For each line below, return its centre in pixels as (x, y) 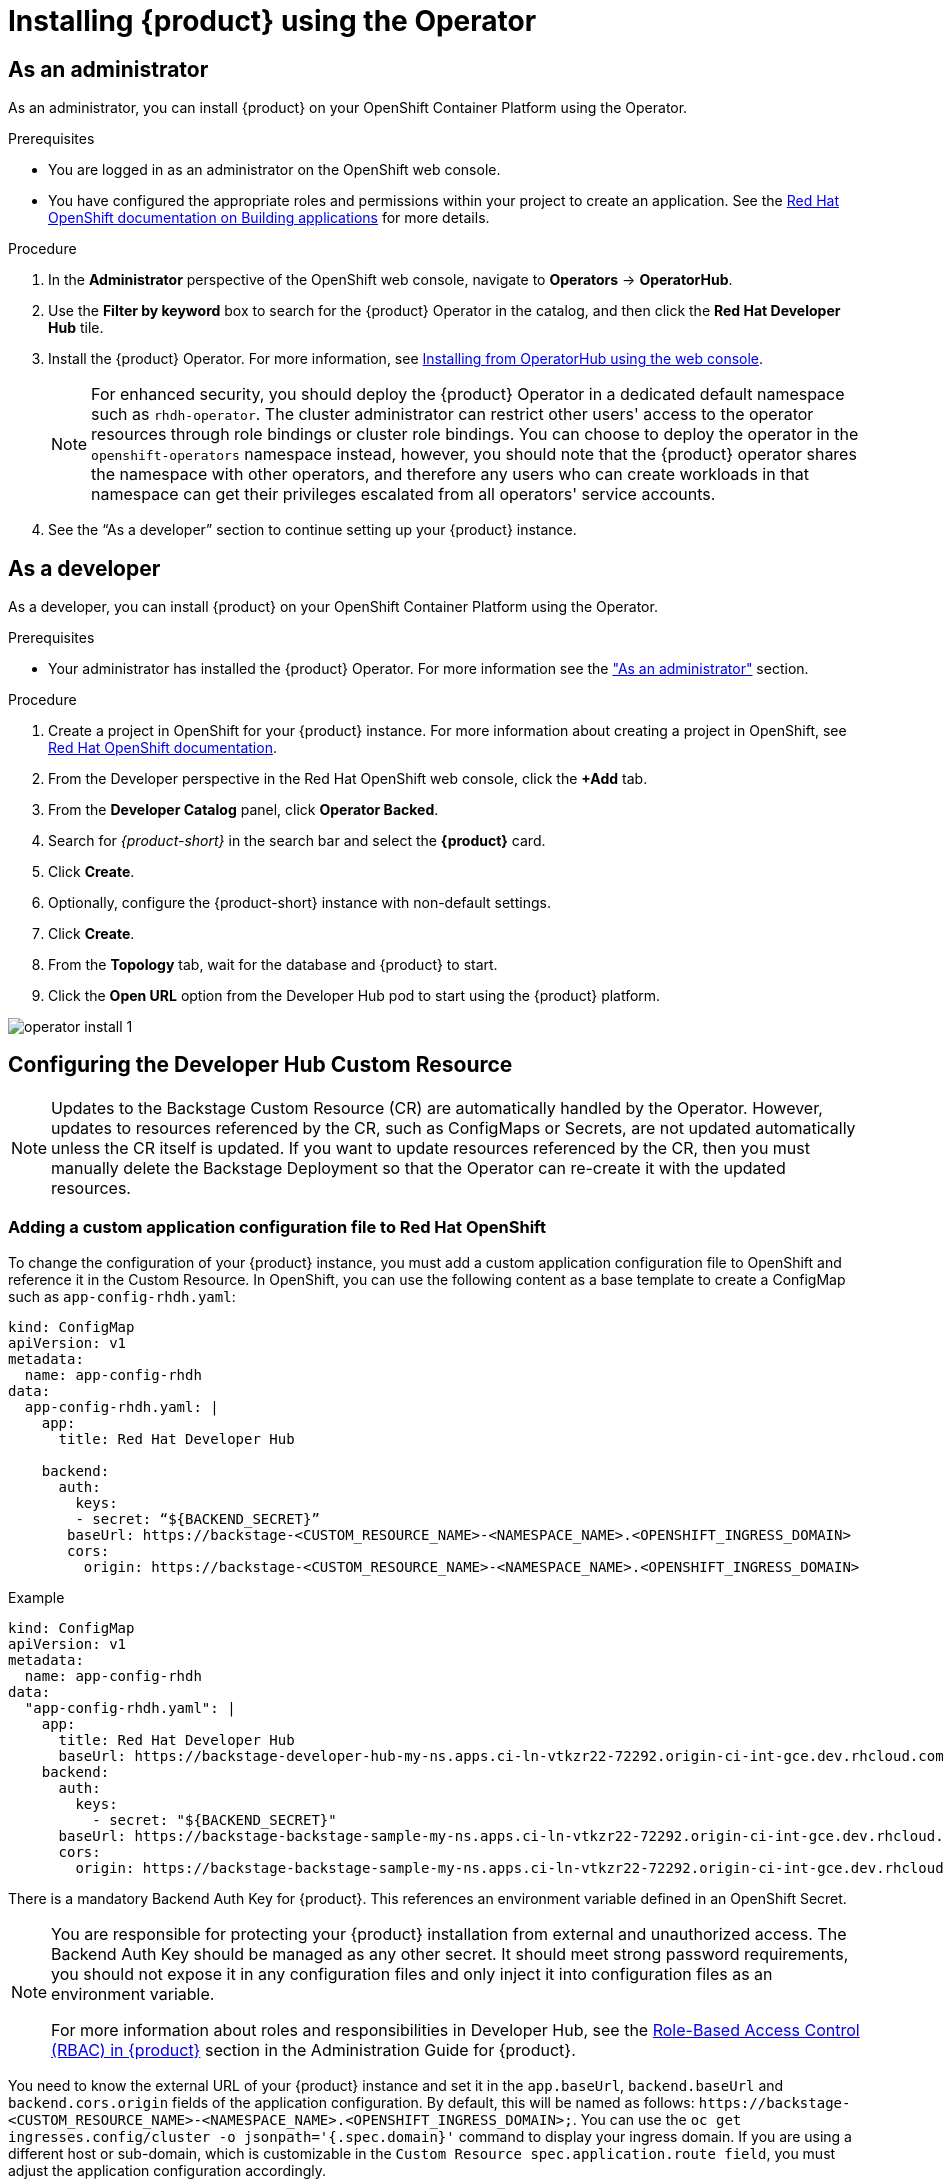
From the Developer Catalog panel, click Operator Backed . (243, 810)
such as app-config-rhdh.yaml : (122, 1296)
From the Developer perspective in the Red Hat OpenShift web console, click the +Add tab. (348, 779)
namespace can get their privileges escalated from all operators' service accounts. (403, 494)
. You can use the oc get (657, 2119)
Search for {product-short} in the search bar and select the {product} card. (297, 841)
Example (36, 1597)
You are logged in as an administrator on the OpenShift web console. (274, 170)
